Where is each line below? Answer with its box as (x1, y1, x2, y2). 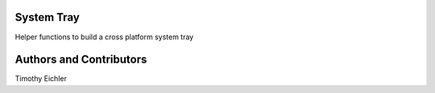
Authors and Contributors (14, 53, 147, 67)
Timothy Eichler (14, 74, 68, 83)
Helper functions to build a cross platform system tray (14, 32, 194, 42)
